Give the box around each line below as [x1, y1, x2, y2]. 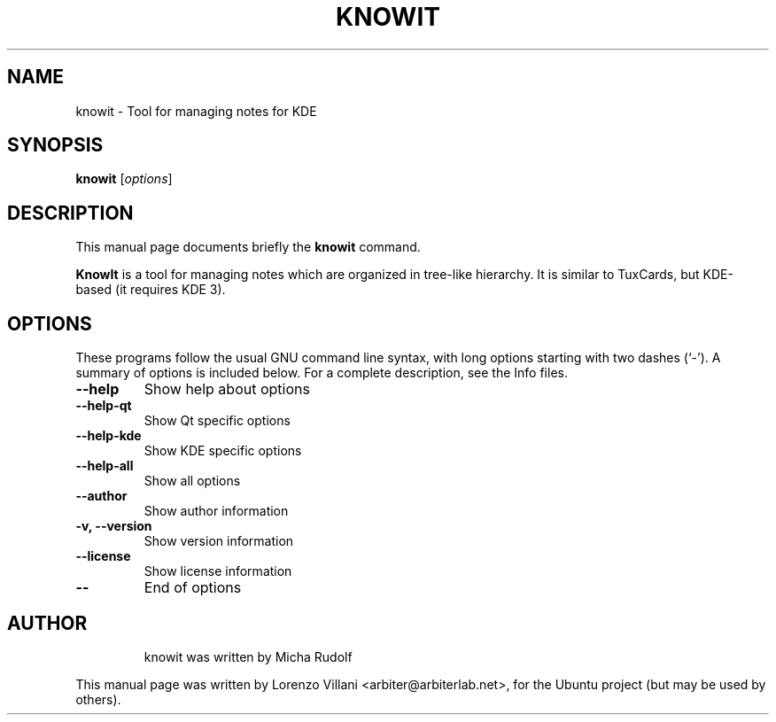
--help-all [75, 458, 134, 474]
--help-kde [75, 428, 142, 444]
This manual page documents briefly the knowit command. [75, 239, 421, 255]
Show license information [144, 563, 292, 579]
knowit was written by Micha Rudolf [144, 648, 353, 664]
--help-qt [75, 398, 132, 414]
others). [75, 691, 121, 707]
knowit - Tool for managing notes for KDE [75, 103, 317, 119]
